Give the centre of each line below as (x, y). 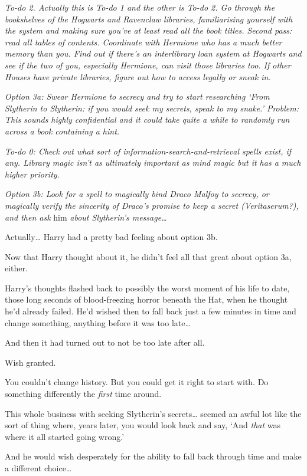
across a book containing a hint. (62, 131)
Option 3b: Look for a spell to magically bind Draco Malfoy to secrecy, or (137, 194)
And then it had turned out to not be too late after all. (105, 342)
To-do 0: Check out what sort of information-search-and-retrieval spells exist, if (148, 151)
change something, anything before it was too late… (98, 322)
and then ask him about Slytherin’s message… (86, 217)
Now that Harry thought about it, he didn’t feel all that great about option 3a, (148, 256)
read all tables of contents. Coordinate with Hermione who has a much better (143, 42)
